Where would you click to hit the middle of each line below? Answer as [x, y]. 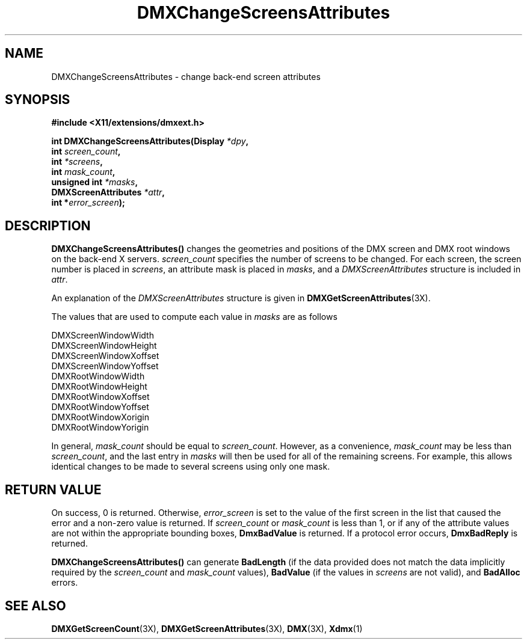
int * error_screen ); [88, 203]
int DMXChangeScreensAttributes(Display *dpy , [150, 141]
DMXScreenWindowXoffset [105, 356]
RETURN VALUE [53, 489]
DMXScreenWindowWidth [103, 336]
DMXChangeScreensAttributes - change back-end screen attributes [186, 76]
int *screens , [77, 162]
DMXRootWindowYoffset [100, 407]
